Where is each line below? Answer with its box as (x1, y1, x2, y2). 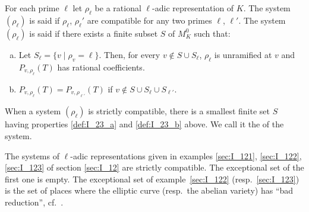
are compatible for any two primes (87, 14, 212, 26)
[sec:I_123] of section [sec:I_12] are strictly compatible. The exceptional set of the (5, 161, 304, 174)
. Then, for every (99, 48, 160, 60)
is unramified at (214, 48, 272, 60)
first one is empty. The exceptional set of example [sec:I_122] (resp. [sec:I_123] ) (5, 172, 299, 185)
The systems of (5, 149, 59, 162)
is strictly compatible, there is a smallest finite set (88, 105, 270, 117)
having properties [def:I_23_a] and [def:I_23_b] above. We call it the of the (5, 118, 284, 130)
